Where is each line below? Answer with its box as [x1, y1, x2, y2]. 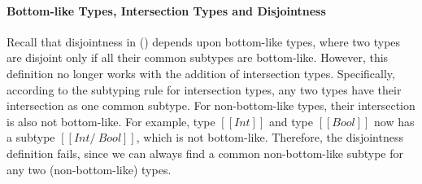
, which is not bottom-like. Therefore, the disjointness [136, 129, 403, 146]
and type [268, 112, 314, 129]
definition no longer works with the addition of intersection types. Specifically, [7, 64, 395, 81]
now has [374, 112, 415, 129]
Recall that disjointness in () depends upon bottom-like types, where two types [7, 33, 401, 50]
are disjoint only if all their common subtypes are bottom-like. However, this [7, 49, 389, 66]
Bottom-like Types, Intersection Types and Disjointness [7, 2, 326, 19]
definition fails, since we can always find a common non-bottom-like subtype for [7, 144, 404, 161]
